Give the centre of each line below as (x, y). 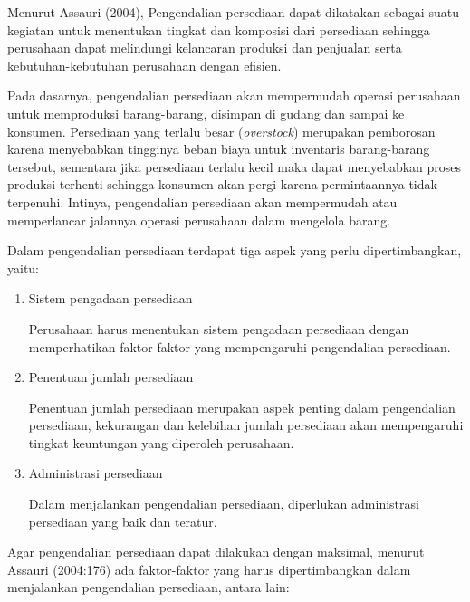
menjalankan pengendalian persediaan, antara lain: (149, 587)
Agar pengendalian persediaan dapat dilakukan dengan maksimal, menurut (216, 552)
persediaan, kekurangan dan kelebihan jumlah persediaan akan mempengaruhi (246, 425)
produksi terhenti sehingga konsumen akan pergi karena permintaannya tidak (222, 184)
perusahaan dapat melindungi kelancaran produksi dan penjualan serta (205, 48)
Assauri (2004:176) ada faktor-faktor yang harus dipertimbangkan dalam (209, 569)
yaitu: (24, 268)
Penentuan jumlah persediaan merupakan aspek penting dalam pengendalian (242, 407)
